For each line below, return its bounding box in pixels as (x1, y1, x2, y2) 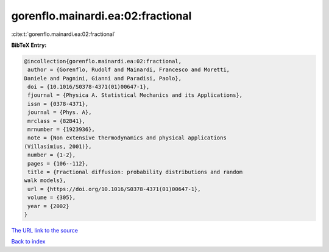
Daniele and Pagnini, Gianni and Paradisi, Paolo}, (24, 75, 182, 82)
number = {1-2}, (27, 152, 76, 158)
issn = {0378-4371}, (27, 100, 89, 107)
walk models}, (24, 177, 66, 184)
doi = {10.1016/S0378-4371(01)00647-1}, (27, 83, 150, 91)
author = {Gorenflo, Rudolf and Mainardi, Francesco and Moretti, (27, 66, 230, 73)
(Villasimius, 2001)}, (24, 143, 92, 150)
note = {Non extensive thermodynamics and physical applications (27, 135, 227, 141)
